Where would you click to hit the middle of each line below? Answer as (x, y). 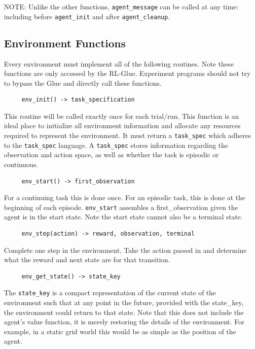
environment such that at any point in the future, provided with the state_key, (124, 302)
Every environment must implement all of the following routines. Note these (119, 63)
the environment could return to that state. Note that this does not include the (124, 312)
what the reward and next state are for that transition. (87, 260)
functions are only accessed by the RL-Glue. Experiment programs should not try (127, 73)
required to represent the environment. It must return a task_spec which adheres (127, 135)
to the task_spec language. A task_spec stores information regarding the (116, 145)
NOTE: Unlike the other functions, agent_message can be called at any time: (121, 6)
